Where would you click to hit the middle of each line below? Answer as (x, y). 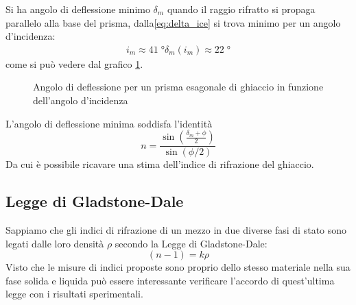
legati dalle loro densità (55, 243)
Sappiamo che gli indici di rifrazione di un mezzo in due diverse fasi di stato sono (176, 230)
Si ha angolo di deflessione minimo (78, 9)
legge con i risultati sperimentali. (74, 294)
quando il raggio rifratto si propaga (241, 9)
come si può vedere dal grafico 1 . (74, 63)
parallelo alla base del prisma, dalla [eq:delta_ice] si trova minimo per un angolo (173, 22)
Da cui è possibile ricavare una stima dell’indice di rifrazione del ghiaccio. (160, 164)
